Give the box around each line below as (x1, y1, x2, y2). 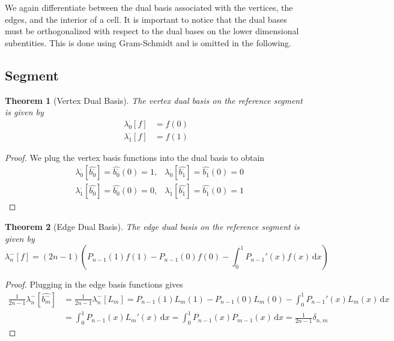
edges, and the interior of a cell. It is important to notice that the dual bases (5, 13, 287, 25)
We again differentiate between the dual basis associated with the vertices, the (5, 1, 293, 13)
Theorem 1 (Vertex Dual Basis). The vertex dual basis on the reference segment (5, 94, 303, 106)
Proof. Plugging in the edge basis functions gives (5, 278, 183, 291)
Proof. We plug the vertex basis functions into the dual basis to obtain (5, 151, 265, 163)
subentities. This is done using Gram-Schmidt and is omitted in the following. (5, 36, 292, 49)
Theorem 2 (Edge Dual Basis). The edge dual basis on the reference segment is (5, 220, 300, 233)
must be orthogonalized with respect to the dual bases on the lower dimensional (5, 25, 299, 37)
